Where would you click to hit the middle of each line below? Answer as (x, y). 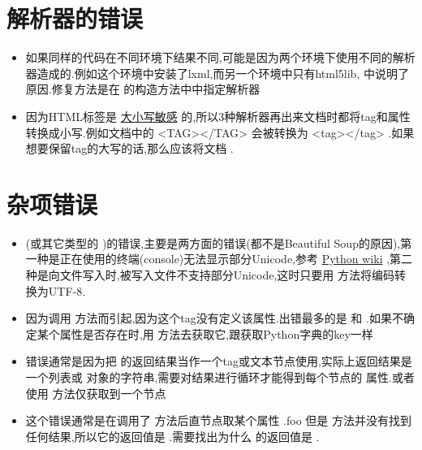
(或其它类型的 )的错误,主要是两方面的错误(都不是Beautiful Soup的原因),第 (219, 242)
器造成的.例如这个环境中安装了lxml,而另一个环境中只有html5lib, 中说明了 (217, 73)
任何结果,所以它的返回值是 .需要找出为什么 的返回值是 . (172, 436)
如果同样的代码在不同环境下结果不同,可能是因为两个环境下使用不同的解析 (220, 57)
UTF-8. (67, 290)
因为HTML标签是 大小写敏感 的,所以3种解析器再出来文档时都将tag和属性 (218, 116)
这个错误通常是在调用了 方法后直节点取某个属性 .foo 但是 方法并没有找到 (219, 420)
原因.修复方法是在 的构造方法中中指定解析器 (143, 89)
